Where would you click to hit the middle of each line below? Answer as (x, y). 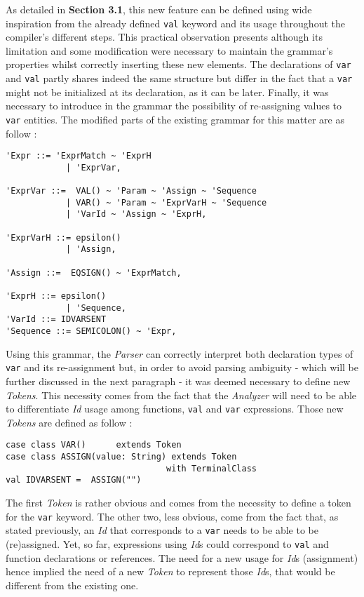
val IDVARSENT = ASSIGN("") (74, 480)
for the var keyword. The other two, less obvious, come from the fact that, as (172, 516)
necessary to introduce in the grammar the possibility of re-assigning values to (174, 106)
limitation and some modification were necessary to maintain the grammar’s (169, 50)
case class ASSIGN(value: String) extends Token (121, 457)
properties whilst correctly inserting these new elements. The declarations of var (178, 64)
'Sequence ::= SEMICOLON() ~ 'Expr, (91, 331)
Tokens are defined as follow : (69, 422)
